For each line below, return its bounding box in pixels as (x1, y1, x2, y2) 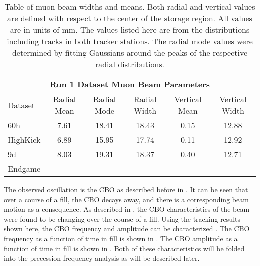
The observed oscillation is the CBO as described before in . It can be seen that (4, 184, 248, 194)
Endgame (8, 163, 41, 174)
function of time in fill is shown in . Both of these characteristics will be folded (4, 243, 245, 253)
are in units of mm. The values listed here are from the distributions (10, 24, 250, 35)
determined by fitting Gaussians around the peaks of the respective (12, 47, 248, 58)
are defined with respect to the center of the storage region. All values (7, 12, 252, 24)
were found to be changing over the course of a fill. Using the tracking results (4, 213, 240, 224)
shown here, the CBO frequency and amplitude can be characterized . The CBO (4, 223, 250, 234)
